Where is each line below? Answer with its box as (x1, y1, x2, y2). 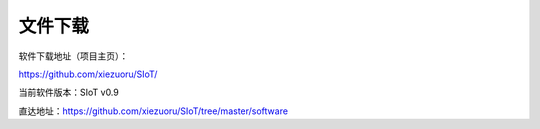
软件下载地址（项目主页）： (18, 50, 129, 62)
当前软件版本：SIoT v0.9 (18, 86, 119, 99)
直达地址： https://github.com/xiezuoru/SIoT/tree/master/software (18, 105, 289, 117)
